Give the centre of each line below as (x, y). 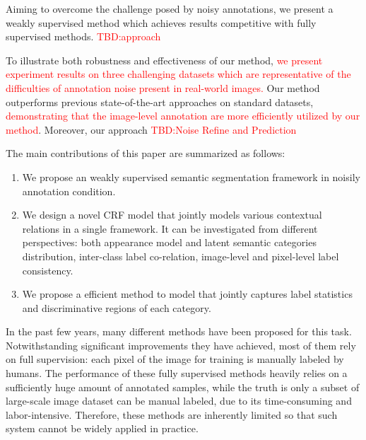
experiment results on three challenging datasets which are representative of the (178, 74)
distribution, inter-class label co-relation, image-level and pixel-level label (181, 256)
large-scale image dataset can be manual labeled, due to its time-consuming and (179, 401)
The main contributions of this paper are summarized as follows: (146, 153)
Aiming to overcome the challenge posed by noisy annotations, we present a (170, 8)
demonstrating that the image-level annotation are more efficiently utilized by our (183, 116)
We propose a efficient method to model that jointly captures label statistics (187, 294)
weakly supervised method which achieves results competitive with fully (161, 22)
